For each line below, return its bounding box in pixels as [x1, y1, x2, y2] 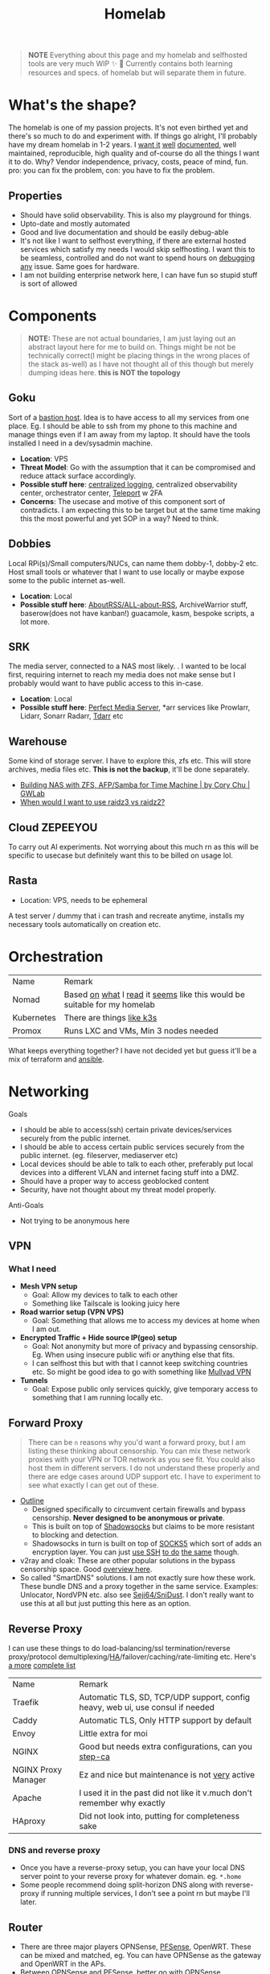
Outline [19, 1496, 44, 1506]
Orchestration [8, 947, 104, 966]
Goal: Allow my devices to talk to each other [31, 1290, 178, 1300]
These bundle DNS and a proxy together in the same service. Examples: [19, 1582, 259, 1591]
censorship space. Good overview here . [19, 1564, 153, 1575]
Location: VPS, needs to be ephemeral [19, 895, 148, 904]
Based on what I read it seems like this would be [63, 988, 245, 999]
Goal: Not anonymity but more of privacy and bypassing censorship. [31, 1342, 259, 1351]
